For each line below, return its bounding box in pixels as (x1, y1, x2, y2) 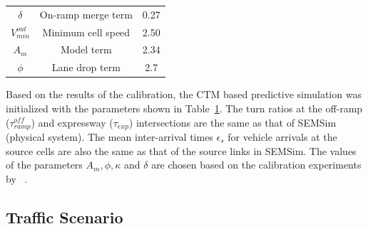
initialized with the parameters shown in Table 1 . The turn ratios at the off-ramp (6, 100, 363, 115)
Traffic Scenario (6, 206, 123, 228)
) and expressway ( (31, 114, 113, 129)
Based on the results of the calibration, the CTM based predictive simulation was (6, 87, 362, 102)
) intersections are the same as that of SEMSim (128, 114, 337, 129)
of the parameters (6, 157, 83, 172)
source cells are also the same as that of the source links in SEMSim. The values (6, 143, 357, 158)
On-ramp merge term (39, 6, 133, 21)
